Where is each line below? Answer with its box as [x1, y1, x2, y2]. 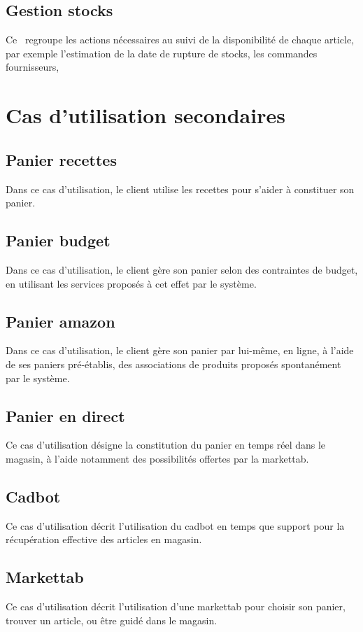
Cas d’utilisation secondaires [6, 101, 285, 129]
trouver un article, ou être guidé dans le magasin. [6, 612, 218, 627]
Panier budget [6, 230, 111, 251]
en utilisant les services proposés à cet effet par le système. [6, 276, 257, 290]
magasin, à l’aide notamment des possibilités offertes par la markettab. [6, 451, 309, 465]
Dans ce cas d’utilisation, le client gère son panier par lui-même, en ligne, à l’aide [6, 343, 354, 358]
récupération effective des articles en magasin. [6, 532, 202, 547]
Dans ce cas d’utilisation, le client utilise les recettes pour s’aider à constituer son [6, 181, 355, 196]
